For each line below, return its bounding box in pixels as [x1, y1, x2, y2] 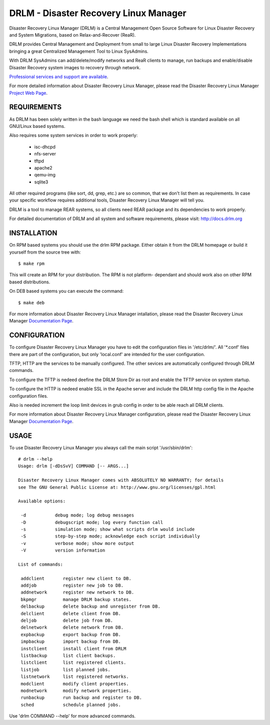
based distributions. [9, 279, 50, 285]
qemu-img [34, 172, 56, 178]
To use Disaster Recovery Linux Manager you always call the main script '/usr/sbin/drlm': [9, 444, 192, 451]
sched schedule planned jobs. [20, 702, 121, 707]
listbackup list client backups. [20, 652, 116, 658]
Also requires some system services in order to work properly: [9, 132, 138, 138]
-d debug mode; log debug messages [20, 512, 134, 518]
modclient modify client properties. [20, 681, 129, 686]
